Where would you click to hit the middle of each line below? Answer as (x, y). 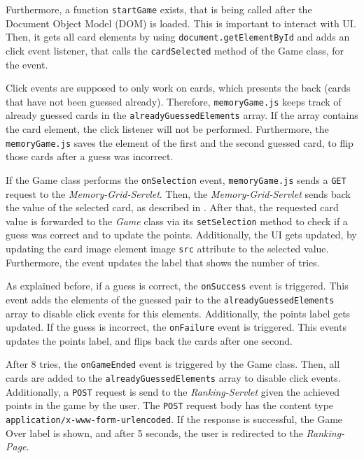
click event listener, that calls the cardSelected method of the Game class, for (175, 50)
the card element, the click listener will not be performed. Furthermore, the (167, 129)
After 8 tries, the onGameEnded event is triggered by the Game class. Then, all (173, 364)
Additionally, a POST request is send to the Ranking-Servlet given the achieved (173, 391)
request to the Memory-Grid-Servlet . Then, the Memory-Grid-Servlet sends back (178, 193)
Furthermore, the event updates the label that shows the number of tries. (163, 262)
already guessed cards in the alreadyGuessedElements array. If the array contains (182, 115)
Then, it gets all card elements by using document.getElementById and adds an (178, 37)
